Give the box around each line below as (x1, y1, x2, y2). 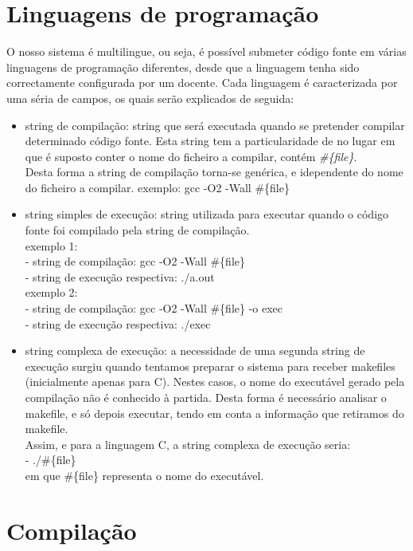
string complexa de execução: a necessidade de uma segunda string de (25, 342, 365, 359)
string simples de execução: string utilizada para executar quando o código (25, 206, 389, 222)
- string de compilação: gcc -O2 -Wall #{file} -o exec (25, 300, 283, 317)
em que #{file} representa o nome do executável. (25, 466, 264, 483)
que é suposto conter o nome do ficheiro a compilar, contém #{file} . (25, 148, 357, 164)
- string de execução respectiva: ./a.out (25, 268, 215, 285)
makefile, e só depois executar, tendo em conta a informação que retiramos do (25, 404, 404, 421)
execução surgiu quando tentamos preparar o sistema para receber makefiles (25, 357, 395, 374)
